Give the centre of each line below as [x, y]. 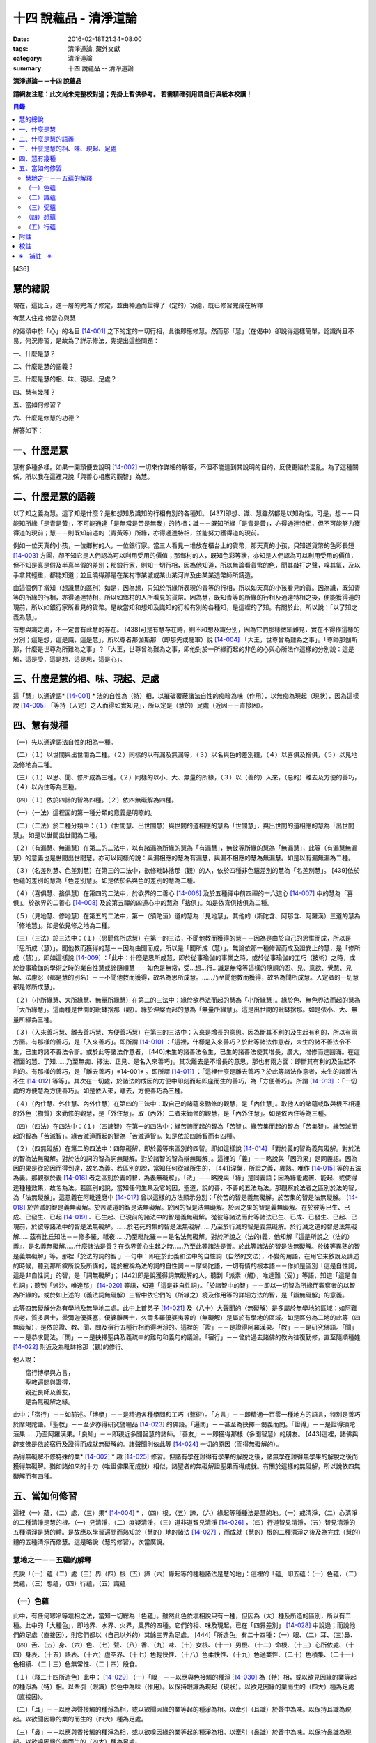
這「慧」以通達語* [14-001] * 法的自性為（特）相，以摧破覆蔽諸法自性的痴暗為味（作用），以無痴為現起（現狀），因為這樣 [186, 695]
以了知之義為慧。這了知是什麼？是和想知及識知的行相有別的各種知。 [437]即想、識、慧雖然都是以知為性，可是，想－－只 [186, 513]
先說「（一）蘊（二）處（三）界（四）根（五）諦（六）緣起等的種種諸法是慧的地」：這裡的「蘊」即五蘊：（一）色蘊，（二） [187, 1574]
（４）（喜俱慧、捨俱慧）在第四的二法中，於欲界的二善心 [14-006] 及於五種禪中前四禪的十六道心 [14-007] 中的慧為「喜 [183, 893]
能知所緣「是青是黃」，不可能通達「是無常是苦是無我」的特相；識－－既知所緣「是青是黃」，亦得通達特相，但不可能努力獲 [187, 523]
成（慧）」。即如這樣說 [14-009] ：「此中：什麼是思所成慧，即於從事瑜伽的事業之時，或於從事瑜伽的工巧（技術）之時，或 [184, 958]
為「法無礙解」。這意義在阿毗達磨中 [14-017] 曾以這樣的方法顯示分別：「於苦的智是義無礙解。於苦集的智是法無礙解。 [179, 1197]
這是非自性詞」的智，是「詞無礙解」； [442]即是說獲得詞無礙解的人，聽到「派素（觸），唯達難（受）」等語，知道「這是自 [185, 1275]
